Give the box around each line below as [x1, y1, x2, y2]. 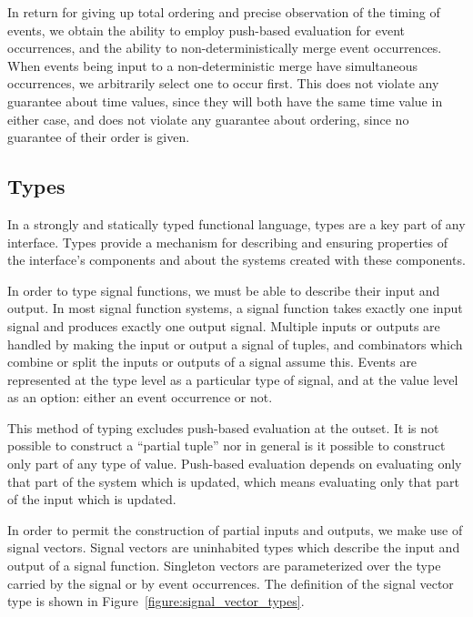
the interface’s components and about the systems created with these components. [7, 250, 466, 269]
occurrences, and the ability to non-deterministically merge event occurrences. [7, 38, 442, 57]
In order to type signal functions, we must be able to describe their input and [7, 280, 440, 299]
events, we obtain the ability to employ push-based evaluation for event [7, 20, 405, 39]
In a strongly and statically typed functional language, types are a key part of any [7, 214, 466, 233]
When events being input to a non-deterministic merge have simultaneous [7, 56, 418, 75]
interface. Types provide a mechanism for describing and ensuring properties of [7, 232, 448, 251]
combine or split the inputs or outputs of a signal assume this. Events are [7, 352, 418, 371]
